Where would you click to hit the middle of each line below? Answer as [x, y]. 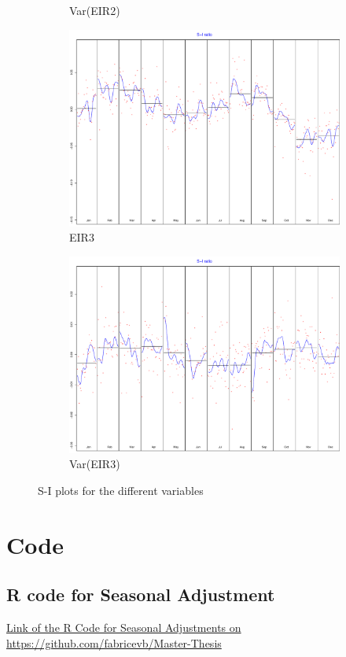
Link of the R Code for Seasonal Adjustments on [124, 627]
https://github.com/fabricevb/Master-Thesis [114, 642]
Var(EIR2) [95, 10]
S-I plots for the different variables [121, 490]
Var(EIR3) [95, 464]
